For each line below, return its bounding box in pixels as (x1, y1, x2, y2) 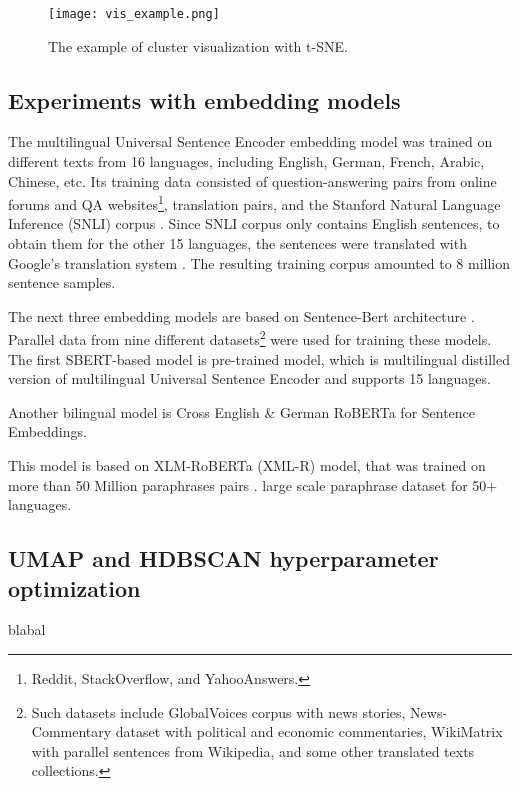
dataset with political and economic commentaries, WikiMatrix (115, 721, 503, 742)
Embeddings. (8, 421, 87, 442)
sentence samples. (8, 272, 116, 293)
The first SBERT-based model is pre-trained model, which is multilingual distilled (8, 348, 510, 369)
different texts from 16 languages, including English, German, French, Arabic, (8, 151, 485, 172)
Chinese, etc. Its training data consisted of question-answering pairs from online (8, 170, 497, 191)
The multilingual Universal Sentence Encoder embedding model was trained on (8, 131, 493, 152)
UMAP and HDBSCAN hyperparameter (8, 543, 439, 574)
